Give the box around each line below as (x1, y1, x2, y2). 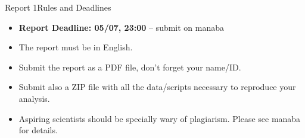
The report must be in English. (18, 41, 133, 53)
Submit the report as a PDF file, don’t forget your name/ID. (18, 60, 241, 73)
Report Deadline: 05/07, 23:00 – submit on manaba (18, 21, 225, 33)
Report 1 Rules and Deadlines (5, 1, 111, 13)
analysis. (18, 92, 50, 104)
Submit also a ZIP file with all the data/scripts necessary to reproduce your (18, 81, 296, 93)
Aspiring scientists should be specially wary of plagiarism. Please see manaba (18, 112, 301, 124)
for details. (18, 124, 58, 136)
